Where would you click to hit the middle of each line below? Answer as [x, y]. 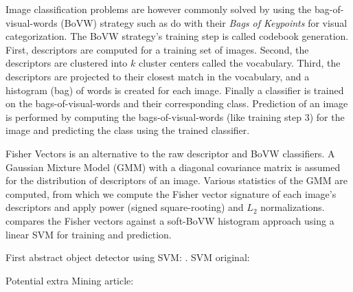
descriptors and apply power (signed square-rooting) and [125, 207]
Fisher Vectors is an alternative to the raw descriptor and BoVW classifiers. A [170, 153]
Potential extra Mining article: [70, 280]
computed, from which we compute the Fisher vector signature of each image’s [171, 193]
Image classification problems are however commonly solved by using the [159, 9]
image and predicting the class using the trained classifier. [128, 130]
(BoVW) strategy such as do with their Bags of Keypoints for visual [204, 22]
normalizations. [293, 207]
